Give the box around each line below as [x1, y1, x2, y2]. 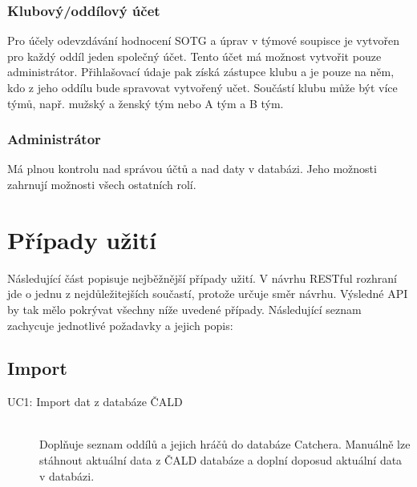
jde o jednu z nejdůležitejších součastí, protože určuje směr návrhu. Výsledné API [7, 285, 408, 302]
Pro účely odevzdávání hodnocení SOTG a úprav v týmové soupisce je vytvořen [7, 32, 400, 49]
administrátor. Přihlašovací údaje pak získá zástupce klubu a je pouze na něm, [7, 63, 395, 80]
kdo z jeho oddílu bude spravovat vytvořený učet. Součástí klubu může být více [7, 79, 398, 95]
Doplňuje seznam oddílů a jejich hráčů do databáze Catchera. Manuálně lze [39, 436, 411, 453]
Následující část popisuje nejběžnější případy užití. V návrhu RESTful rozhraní [7, 269, 397, 286]
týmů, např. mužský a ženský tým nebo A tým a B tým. [7, 95, 284, 111]
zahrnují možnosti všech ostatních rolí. [7, 176, 196, 192]
